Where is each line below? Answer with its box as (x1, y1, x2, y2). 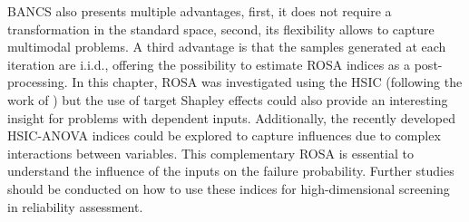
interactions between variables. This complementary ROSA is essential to (7, 143, 414, 162)
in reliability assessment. (7, 197, 143, 216)
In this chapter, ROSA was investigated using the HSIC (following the (72, 72, 463, 92)
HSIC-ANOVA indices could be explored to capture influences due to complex (7, 126, 441, 145)
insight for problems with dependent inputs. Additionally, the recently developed (7, 108, 455, 127)
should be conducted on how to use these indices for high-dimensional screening (7, 179, 450, 198)
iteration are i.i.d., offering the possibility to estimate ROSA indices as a (7, 54, 411, 73)
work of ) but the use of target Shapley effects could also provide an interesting (7, 90, 448, 109)
